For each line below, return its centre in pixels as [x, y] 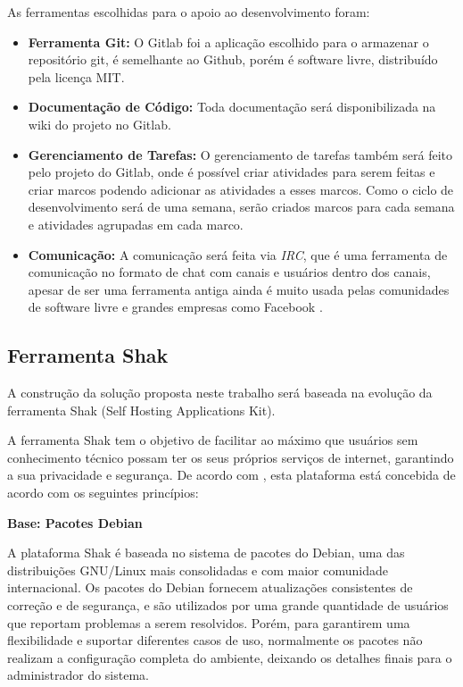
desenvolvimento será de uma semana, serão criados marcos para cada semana [241, 207]
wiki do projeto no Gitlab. [99, 124]
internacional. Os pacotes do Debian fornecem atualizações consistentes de [210, 587]
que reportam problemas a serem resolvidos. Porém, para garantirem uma [209, 622]
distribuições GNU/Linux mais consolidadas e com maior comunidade [198, 570]
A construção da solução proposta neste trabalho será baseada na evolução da [220, 393]
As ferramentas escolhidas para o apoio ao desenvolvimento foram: [189, 12]
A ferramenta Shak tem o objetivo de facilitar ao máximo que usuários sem [213, 440]
